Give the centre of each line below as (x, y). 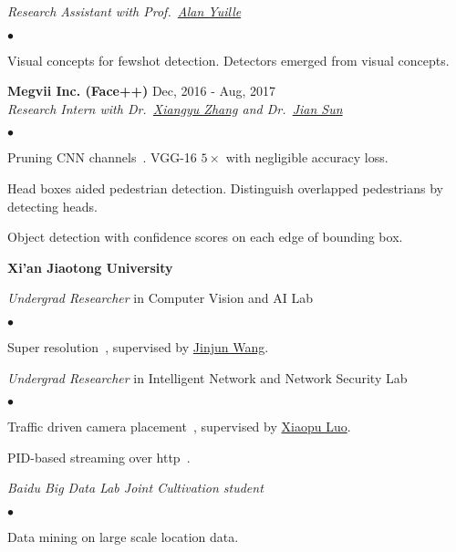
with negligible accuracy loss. (307, 157)
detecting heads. (52, 206)
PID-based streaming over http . (99, 457)
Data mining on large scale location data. (123, 536)
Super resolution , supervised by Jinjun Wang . (138, 346)
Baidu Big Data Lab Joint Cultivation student (135, 488)
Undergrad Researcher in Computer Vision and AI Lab (161, 298)
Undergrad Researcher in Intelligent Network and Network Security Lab (207, 377)
